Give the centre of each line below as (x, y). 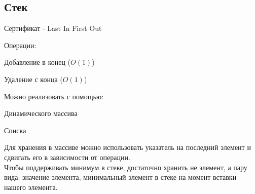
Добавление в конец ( (38, 62)
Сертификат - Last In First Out (53, 28)
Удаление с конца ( (33, 79)
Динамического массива (41, 113)
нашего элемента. (31, 187)
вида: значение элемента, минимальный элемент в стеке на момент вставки (120, 177)
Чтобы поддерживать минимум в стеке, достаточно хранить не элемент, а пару (126, 167)
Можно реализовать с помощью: (54, 96)
